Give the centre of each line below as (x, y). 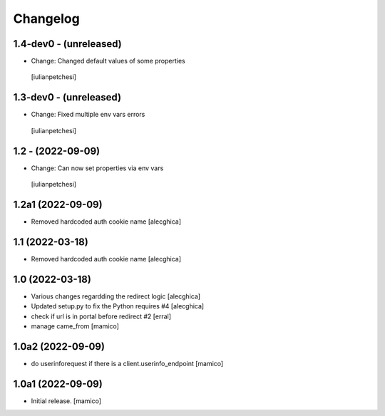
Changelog (46, 19)
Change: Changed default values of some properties (108, 61)
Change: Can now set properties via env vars (97, 168)
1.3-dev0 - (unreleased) (67, 97)
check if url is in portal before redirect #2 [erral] (101, 316)
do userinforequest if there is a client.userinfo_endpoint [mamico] (127, 363)
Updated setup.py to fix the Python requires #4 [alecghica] (118, 306)
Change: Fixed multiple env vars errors (88, 115)
